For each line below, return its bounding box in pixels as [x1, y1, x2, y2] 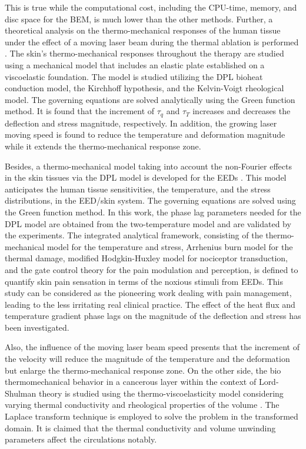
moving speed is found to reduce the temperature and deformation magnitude [5, 128, 285, 141]
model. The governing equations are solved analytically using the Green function [5, 93, 295, 105]
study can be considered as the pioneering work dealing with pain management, [5, 287, 292, 299]
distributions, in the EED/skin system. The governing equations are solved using [5, 194, 296, 207]
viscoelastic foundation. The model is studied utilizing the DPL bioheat [5, 70, 263, 82]
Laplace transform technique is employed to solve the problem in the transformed [5, 410, 298, 423]
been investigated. [5, 321, 69, 333]
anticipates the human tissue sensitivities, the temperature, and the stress [5, 182, 271, 195]
